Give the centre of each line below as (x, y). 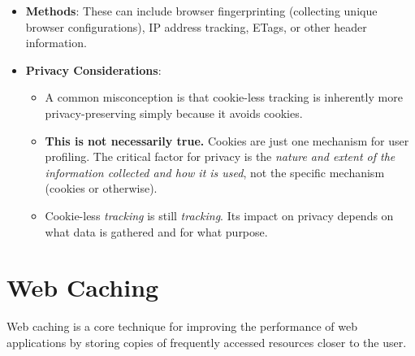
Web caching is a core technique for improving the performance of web (182, 326)
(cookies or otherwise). (101, 188)
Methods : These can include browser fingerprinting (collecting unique (201, 11)
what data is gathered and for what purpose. (156, 231)
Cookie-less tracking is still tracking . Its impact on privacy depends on (219, 215)
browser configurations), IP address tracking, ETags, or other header (196, 26)
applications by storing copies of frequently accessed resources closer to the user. (207, 342)
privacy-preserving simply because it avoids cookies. (174, 113)
